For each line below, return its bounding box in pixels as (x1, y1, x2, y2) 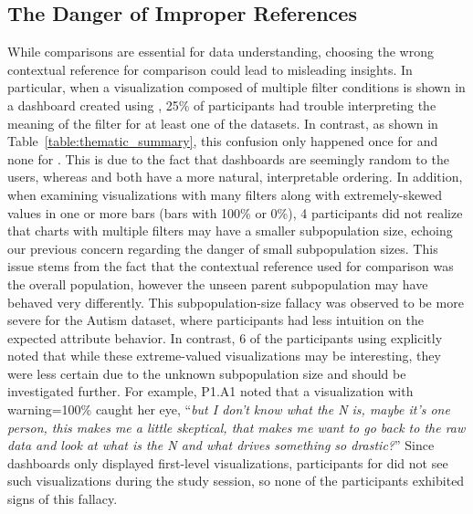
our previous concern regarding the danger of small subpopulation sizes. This (7, 238, 438, 257)
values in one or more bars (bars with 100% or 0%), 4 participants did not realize (7, 203, 463, 222)
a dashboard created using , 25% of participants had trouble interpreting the (7, 95, 436, 114)
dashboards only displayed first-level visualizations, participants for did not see (7, 453, 448, 472)
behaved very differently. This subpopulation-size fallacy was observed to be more (7, 292, 464, 311)
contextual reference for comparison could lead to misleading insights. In (7, 59, 413, 79)
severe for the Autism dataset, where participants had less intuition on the (7, 310, 424, 330)
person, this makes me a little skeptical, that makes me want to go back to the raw (7, 417, 466, 436)
